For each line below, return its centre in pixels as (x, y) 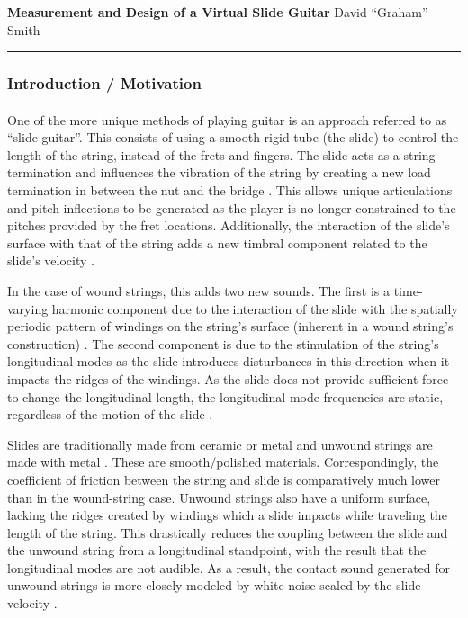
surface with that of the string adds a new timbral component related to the (217, 242)
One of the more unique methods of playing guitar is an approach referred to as (227, 119)
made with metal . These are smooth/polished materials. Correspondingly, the (223, 462)
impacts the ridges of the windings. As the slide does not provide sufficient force (228, 378)
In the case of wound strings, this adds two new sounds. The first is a (199, 290)
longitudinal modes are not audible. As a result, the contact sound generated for (229, 567)
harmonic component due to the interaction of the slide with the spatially (255, 308)
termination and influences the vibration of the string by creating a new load (219, 172)
